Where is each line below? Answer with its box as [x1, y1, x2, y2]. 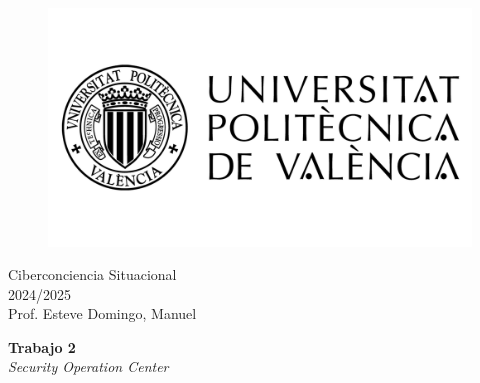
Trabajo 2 [8, 336, 76, 357]
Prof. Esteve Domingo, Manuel [8, 303, 197, 324]
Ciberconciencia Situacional [8, 264, 177, 285]
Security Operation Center [8, 356, 169, 377]
